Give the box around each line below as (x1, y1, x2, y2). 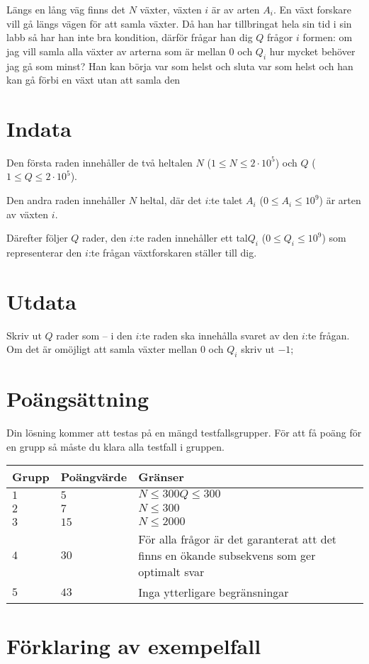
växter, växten (140, 2, 202, 16)
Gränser (138, 468, 184, 485)
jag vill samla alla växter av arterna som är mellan (6, 43, 226, 58)
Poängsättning (6, 384, 149, 413)
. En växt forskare (273, 2, 351, 16)
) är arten (319, 193, 361, 208)
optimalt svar (138, 563, 205, 580)
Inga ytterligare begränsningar (138, 584, 289, 601)
